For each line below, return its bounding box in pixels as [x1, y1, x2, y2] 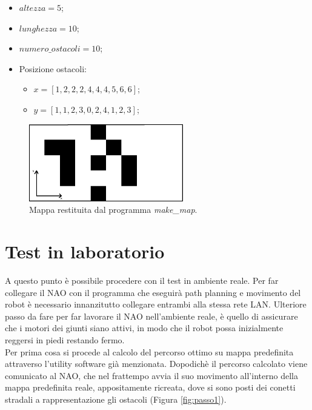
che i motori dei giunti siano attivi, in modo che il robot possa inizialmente [5, 321, 284, 334]
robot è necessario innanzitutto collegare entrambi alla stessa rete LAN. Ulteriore [5, 298, 307, 311]
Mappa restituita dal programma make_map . [29, 203, 197, 216]
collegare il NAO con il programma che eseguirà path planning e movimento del [5, 286, 301, 298]
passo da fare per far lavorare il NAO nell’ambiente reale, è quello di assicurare [5, 309, 298, 322]
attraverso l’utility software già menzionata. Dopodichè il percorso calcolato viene [5, 357, 308, 370]
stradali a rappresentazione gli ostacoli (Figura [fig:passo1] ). [5, 393, 227, 405]
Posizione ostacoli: [19, 62, 87, 75]
